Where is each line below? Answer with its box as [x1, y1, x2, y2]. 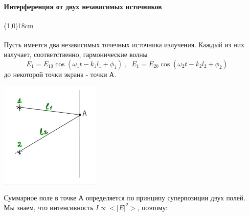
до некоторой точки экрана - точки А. [4, 69, 116, 79]
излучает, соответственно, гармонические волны [4, 49, 148, 59]
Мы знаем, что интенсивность [4, 202, 93, 212]
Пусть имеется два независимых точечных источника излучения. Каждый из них [4, 39, 245, 50]
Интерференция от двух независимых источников [4, 1, 162, 11]
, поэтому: [137, 202, 168, 212]
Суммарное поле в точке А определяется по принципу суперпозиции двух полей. [4, 193, 246, 203]
